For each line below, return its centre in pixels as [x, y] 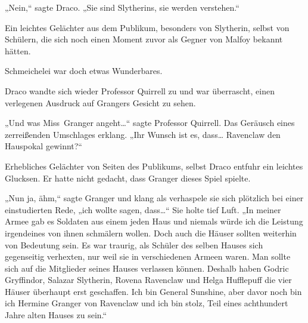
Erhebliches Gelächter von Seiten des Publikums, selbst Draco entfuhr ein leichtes [154, 166]
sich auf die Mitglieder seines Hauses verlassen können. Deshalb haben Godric [147, 268]
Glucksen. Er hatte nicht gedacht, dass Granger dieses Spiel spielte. [128, 178]
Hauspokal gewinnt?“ [43, 146]
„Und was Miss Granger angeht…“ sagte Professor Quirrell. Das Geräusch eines [150, 123]
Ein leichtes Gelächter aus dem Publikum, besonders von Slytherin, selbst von [147, 27]
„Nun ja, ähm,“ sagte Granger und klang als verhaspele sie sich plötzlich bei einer [154, 198]
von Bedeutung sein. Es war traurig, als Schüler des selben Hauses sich [134, 244]
